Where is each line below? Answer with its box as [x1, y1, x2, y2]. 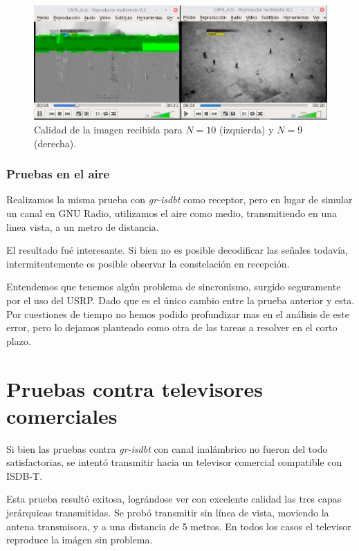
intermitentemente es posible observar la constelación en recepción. [6, 256, 290, 270]
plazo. [6, 333, 31, 348]
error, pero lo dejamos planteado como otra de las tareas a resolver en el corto [6, 320, 338, 335]
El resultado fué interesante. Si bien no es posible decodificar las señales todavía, [6, 243, 348, 257]
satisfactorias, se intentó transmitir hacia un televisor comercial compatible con [6, 455, 342, 469]
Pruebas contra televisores [6, 374, 263, 402]
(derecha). [34, 136, 77, 150]
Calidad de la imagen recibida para [34, 122, 183, 137]
